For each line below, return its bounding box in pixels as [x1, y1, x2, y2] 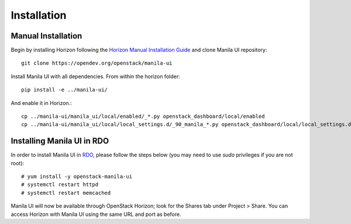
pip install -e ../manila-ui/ [21, 86, 108, 93]
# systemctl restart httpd [21, 181, 99, 188]
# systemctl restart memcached [21, 190, 111, 196]
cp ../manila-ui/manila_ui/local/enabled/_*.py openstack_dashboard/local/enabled [21, 113, 265, 120]
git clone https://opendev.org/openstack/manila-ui [21, 60, 173, 66]
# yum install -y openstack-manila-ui [21, 173, 133, 180]
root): [11, 159, 25, 166]
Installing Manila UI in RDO [11, 136, 109, 146]
